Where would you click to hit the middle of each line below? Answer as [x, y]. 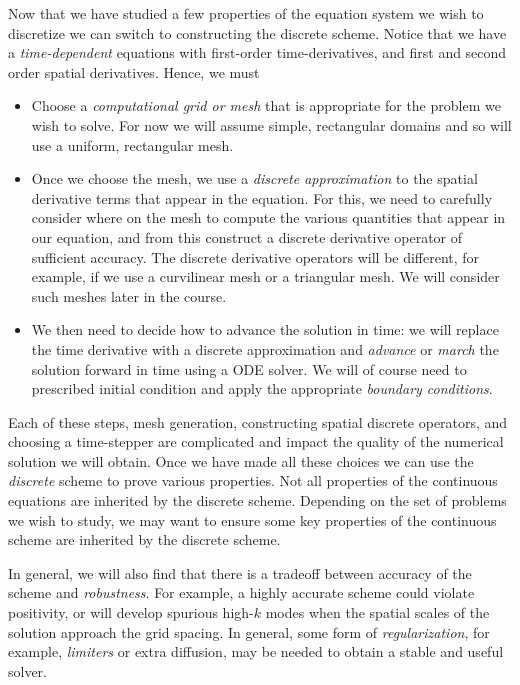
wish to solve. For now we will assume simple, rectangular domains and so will [271, 124]
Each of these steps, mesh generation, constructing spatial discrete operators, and [258, 421]
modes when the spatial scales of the [377, 612]
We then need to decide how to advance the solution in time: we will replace [265, 329]
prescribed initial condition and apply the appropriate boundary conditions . [262, 388]
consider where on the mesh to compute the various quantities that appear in [268, 217]
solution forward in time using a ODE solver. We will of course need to [249, 368]
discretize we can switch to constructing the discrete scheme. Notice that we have [257, 32]
